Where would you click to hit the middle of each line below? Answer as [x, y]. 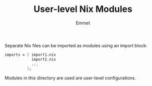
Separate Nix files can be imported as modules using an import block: [76, 45]
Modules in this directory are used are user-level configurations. [70, 78]
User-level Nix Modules [83, 9]
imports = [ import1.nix [30, 55]
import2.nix [43, 59]
